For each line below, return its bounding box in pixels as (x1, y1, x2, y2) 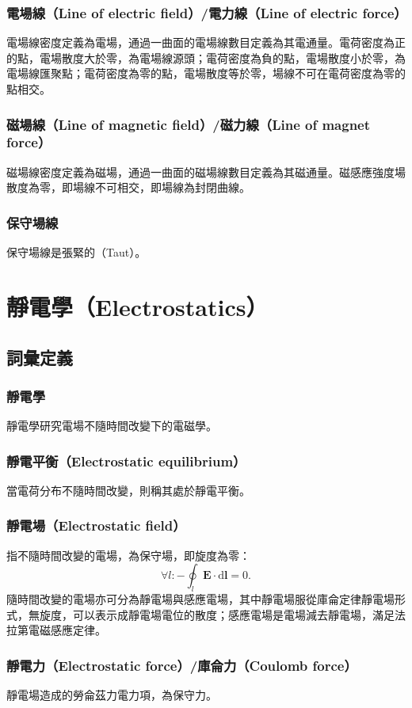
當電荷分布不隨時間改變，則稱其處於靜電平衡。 (6, 482, 250, 498)
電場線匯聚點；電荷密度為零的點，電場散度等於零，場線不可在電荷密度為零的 (6, 65, 406, 82)
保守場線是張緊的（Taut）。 (6, 244, 147, 261)
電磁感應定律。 (28, 622, 106, 638)
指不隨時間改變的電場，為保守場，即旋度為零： (6, 546, 250, 563)
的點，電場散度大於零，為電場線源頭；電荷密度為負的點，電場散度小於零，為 (6, 49, 406, 66)
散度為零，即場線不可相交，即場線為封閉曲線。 (6, 179, 250, 196)
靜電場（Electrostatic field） (6, 516, 186, 535)
